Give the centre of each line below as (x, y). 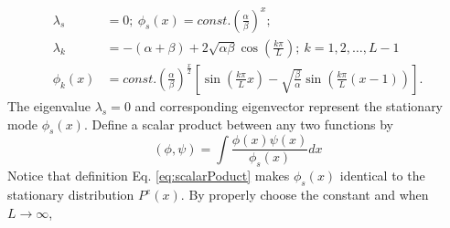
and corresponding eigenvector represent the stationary (289, 105)
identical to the (382, 176)
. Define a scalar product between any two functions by (238, 124)
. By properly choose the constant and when (305, 194)
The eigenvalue (49, 105)
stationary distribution (71, 194)
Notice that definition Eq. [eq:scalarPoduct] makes (149, 176)
